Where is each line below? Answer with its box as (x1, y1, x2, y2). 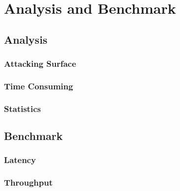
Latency (4, 154, 36, 166)
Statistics (4, 102, 41, 114)
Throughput (4, 176, 53, 189)
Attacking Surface (4, 57, 77, 70)
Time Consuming (4, 80, 73, 92)
